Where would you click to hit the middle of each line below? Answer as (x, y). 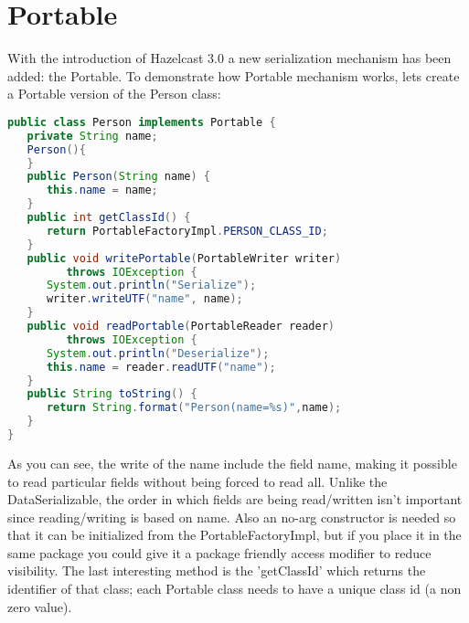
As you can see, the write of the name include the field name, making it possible (232, 463)
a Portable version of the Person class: (114, 94)
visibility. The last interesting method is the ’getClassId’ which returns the (217, 570)
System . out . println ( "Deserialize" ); (158, 353)
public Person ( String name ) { (118, 177)
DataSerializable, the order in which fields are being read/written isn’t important (235, 499)
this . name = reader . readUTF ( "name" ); (161, 367)
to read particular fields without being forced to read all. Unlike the (197, 481)
